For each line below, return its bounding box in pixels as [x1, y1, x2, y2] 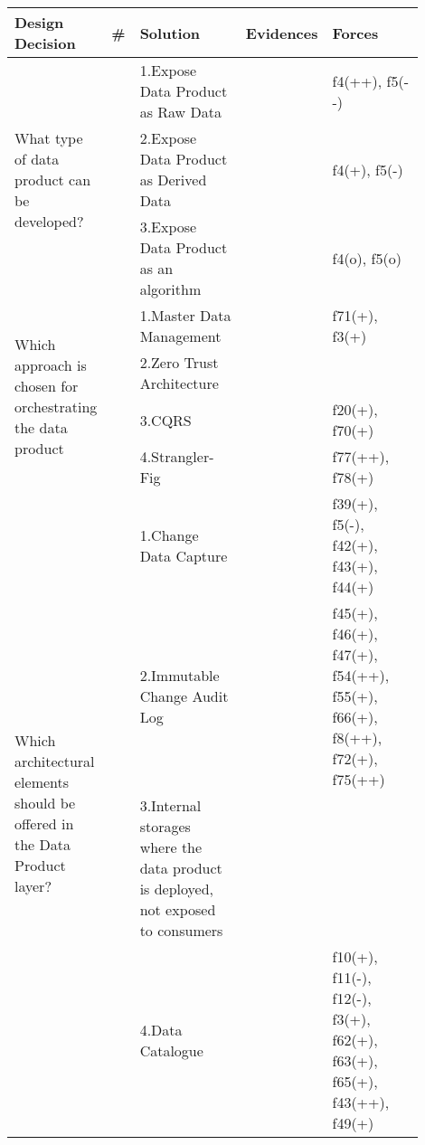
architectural [14, 751, 95, 771]
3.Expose [139, 216, 197, 237]
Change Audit [139, 686, 229, 706]
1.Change [139, 524, 199, 545]
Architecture [139, 373, 219, 393]
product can [14, 169, 91, 190]
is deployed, [139, 878, 214, 899]
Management [139, 326, 222, 346]
